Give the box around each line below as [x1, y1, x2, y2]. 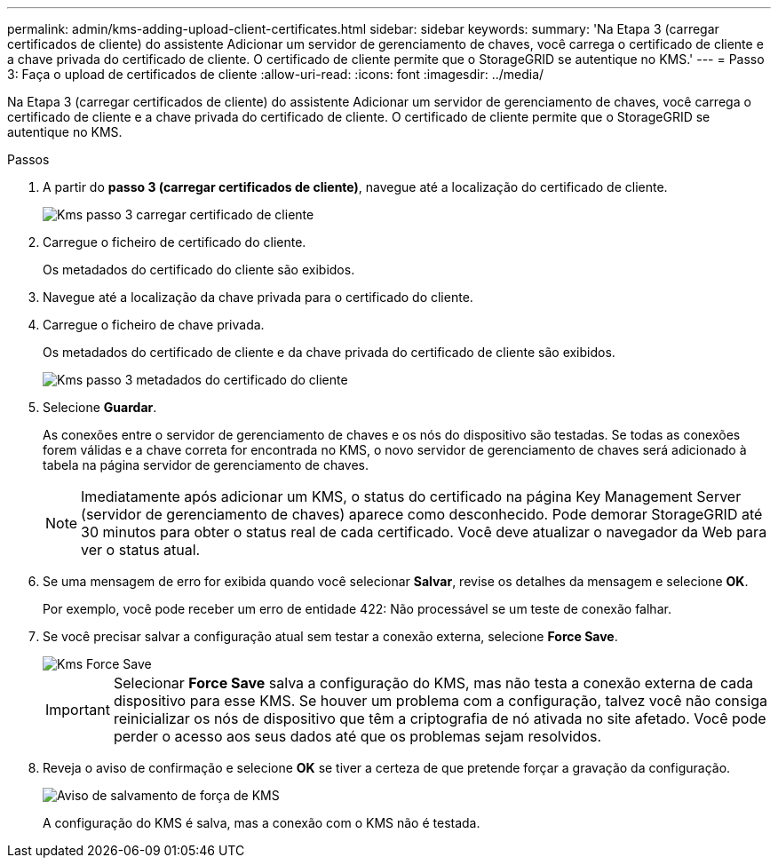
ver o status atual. [81, 541, 201, 559]
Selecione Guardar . [43, 400, 157, 415]
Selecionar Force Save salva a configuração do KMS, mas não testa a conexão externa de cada [113, 674, 754, 692]
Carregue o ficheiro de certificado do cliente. [43, 234, 306, 250]
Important [45, 701, 110, 718]
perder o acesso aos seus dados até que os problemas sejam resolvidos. [113, 727, 601, 745]
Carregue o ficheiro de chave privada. [43, 317, 265, 332]
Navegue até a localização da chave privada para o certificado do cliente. [43, 290, 473, 305]
